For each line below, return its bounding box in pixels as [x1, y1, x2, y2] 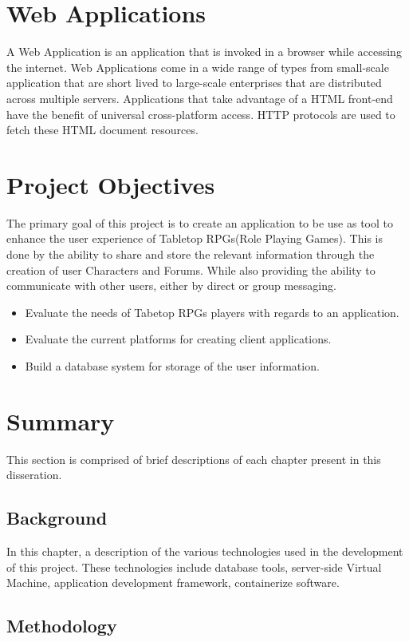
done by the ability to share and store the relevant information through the [6, 246, 375, 262]
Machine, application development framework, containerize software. [6, 574, 340, 591]
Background [6, 505, 108, 530]
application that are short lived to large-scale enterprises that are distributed [6, 74, 382, 91]
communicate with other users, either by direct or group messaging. [6, 277, 336, 294]
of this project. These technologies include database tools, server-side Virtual [6, 558, 382, 575]
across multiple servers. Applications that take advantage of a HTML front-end [6, 89, 393, 106]
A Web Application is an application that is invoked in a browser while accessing [6, 43, 402, 60]
